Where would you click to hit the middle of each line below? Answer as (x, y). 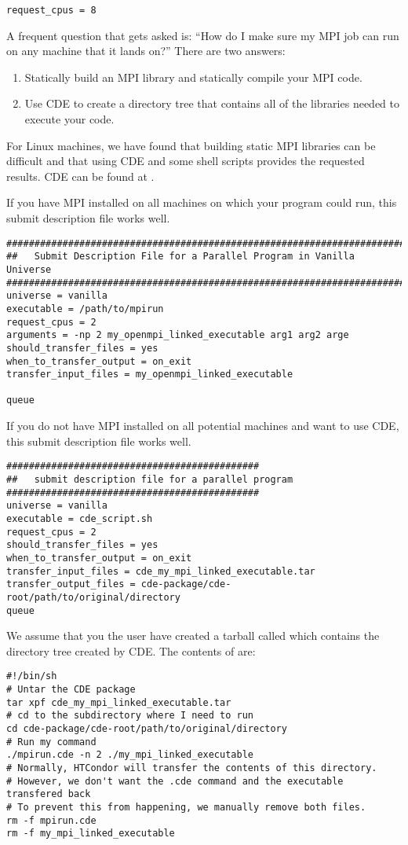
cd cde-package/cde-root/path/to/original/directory (147, 729)
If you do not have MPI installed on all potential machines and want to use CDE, (203, 426)
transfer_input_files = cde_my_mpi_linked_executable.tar (161, 571)
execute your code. (69, 119)
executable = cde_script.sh (80, 518)
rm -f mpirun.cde (51, 820)
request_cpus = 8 (51, 10)
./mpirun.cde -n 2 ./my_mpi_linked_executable (130, 755)
